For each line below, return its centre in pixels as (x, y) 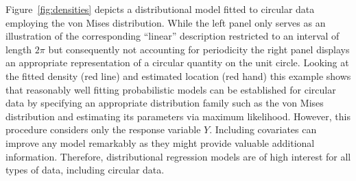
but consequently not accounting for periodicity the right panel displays (199, 49)
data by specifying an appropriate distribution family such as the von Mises (165, 103)
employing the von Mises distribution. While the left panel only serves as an (166, 22)
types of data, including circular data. (85, 170)
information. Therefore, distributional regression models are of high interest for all (178, 156)
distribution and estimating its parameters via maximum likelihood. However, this (178, 116)
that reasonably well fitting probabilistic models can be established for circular (171, 89)
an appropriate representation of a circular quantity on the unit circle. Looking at (177, 62)
